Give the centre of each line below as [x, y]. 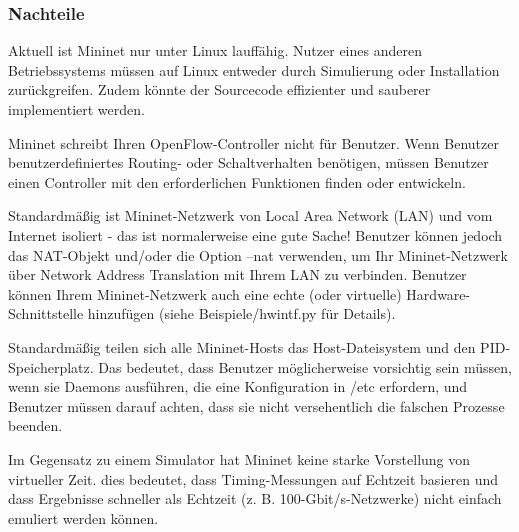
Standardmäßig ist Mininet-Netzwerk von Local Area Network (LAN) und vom [250, 215]
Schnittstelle [46, 313]
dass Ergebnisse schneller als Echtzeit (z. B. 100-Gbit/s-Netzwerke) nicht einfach [255, 498]
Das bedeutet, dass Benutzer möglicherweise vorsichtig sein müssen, [305, 366]
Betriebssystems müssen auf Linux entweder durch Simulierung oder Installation [254, 69]
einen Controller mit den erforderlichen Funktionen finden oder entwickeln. [237, 181]
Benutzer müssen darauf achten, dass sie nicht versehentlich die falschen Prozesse [256, 405]
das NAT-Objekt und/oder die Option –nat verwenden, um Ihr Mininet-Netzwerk [258, 254]
